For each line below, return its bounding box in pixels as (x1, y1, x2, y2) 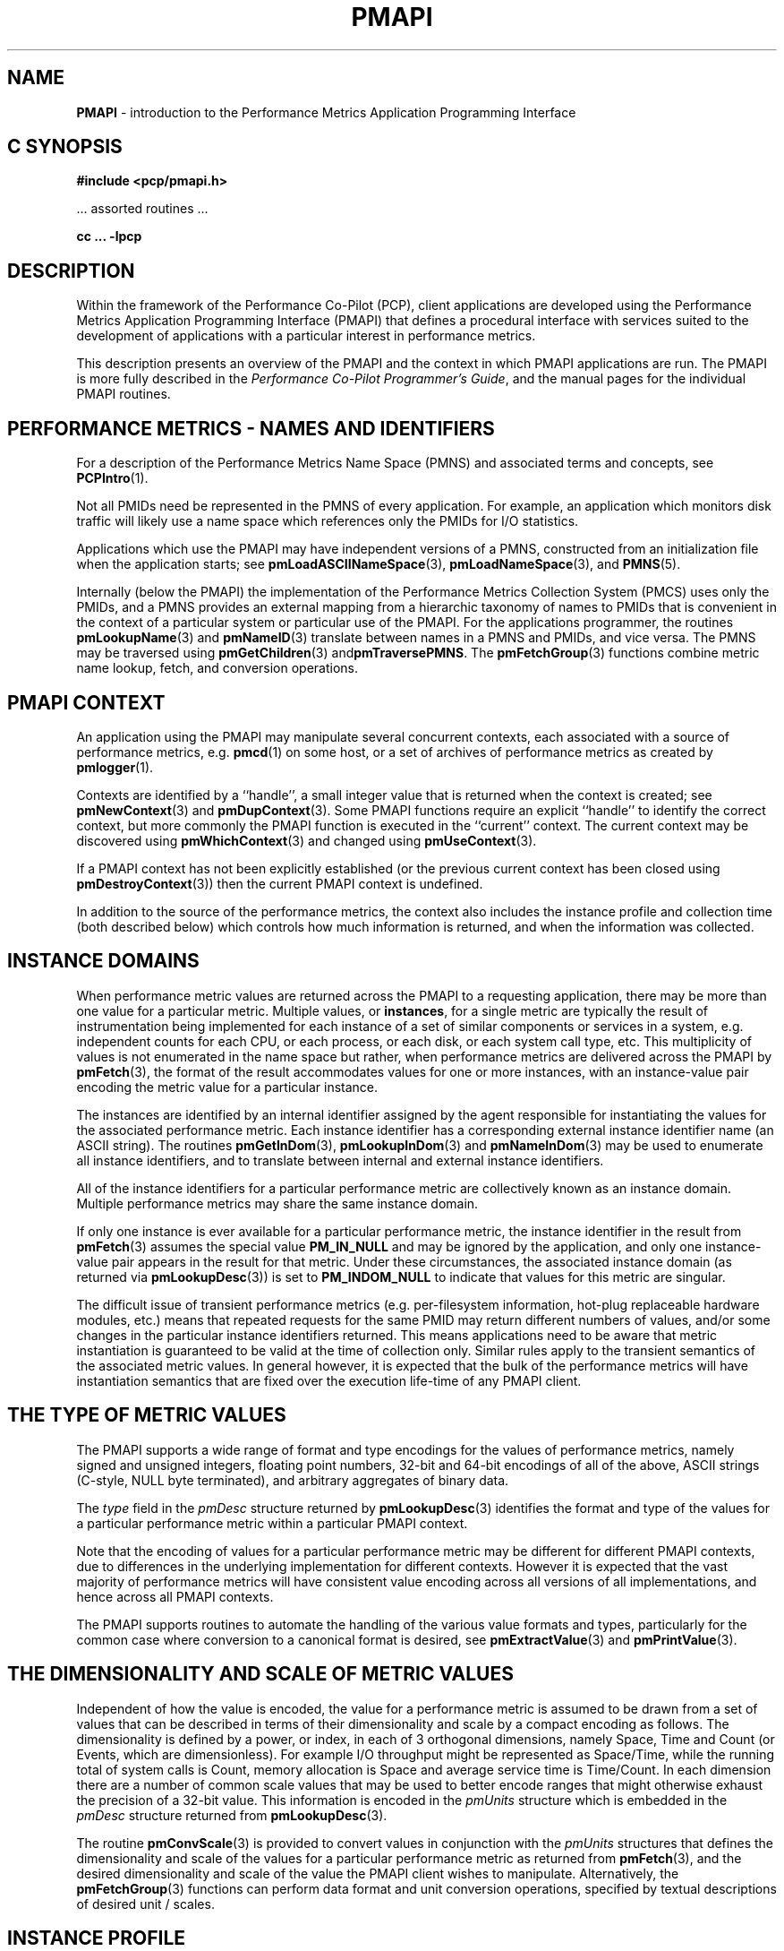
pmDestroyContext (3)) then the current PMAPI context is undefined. (76, 875, 483, 891)
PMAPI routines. (76, 386, 171, 402)
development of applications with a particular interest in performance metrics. (76, 328, 536, 344)
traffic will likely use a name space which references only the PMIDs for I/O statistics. (76, 513, 579, 529)
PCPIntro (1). (76, 470, 149, 486)
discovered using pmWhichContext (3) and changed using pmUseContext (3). (76, 832, 537, 848)
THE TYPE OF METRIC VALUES (7, 1404, 286, 1427)
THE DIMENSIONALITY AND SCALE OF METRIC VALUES (7, 1663, 514, 1686)
